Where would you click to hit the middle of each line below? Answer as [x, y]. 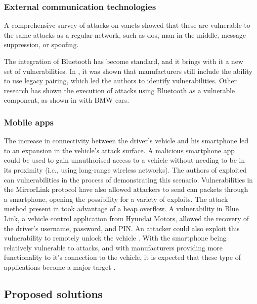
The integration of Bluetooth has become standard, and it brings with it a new [124, 61]
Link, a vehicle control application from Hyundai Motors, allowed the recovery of [127, 218]
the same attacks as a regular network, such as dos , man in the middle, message [125, 34]
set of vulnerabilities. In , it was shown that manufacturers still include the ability [128, 71]
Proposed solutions [53, 293]
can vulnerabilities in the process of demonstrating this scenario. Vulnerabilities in [128, 179]
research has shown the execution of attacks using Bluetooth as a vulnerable [120, 90]
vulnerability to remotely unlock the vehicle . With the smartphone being [115, 238]
